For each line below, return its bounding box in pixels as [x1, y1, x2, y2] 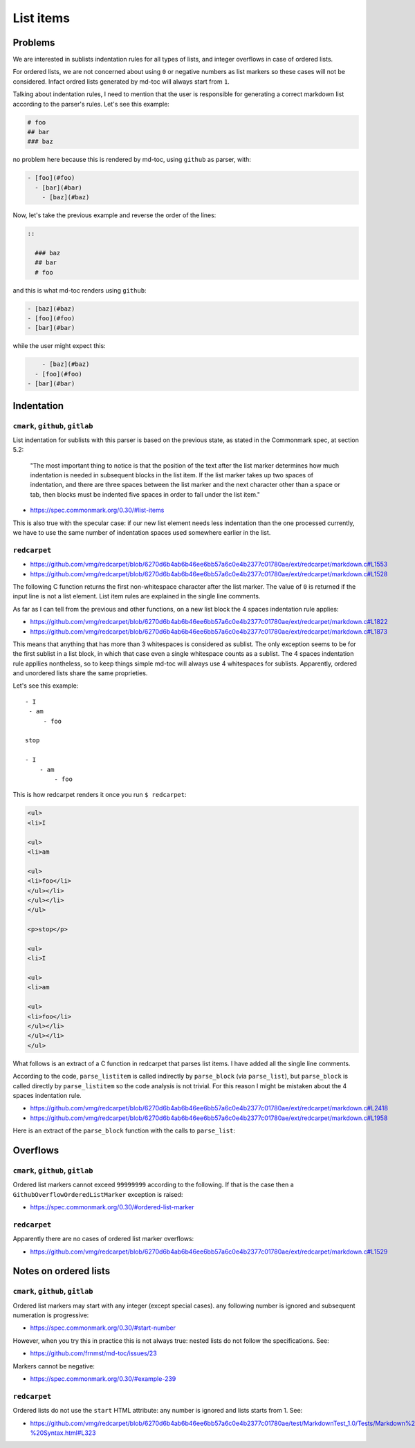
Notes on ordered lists [12, 1265, 111, 1277]
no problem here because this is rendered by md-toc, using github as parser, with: [12, 156, 252, 164]
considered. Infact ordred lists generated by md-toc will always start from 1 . [12, 77, 230, 86]
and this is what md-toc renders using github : [12, 286, 147, 294]
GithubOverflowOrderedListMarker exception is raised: [12, 1190, 183, 1198]
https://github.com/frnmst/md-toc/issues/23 [30, 1349, 157, 1357]
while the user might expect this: [12, 342, 107, 350]
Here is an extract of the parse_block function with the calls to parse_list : [12, 1126, 235, 1135]
